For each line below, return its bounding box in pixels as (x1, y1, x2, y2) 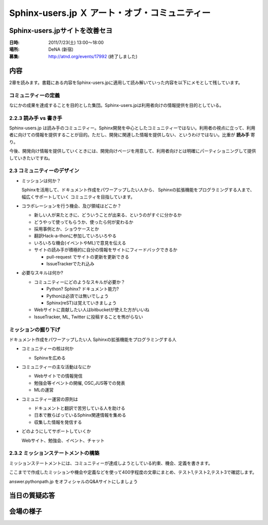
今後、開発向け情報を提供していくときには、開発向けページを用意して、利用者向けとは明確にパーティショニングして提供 (9, 148, 256, 154)
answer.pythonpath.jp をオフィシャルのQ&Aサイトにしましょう (9, 478, 138, 484)
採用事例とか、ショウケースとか (34, 226, 99, 232)
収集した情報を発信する (34, 419, 82, 425)
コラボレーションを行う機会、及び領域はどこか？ (21, 203, 122, 209)
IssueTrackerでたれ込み (46, 261, 95, 267)
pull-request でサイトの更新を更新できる (46, 254, 129, 260)
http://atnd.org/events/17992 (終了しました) (48, 53, 137, 59)
